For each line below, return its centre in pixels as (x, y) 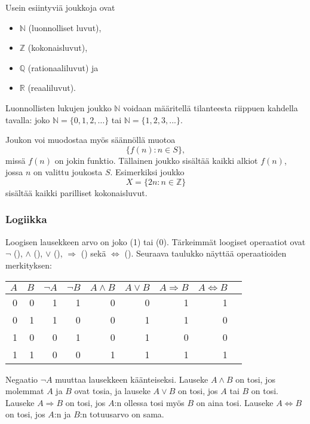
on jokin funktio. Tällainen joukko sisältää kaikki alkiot (156, 160)
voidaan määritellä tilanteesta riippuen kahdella (211, 107)
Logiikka (26, 219)
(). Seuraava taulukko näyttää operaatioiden (205, 253)
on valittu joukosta (68, 172)
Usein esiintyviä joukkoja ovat (60, 7)
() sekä (93, 253)
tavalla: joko (28, 119)
